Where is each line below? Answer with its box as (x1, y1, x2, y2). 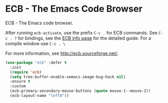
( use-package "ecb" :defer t (5, 60, 67, 65)
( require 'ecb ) (10, 70, 42, 75)
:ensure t (10, 79, 30, 84)
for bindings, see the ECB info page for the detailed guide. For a (17, 35, 151, 41)
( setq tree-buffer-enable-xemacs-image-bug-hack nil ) (10, 74, 126, 79)
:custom (10, 84, 26, 89)
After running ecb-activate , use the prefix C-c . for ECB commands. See (5, 29, 158, 36)
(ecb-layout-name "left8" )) (10, 93, 70, 98)
